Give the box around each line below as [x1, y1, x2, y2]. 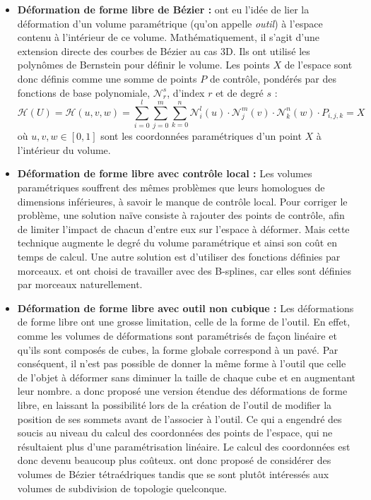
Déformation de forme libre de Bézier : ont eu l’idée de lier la [17, 2, 310, 16]
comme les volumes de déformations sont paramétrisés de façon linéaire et [17, 328, 337, 343]
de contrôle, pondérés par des [209, 71, 337, 85]
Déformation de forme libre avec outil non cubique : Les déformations [17, 300, 354, 315]
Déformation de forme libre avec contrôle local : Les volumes [17, 166, 312, 181]
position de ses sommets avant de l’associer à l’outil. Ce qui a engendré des [17, 411, 342, 426]
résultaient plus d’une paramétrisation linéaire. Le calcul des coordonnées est [17, 439, 351, 453]
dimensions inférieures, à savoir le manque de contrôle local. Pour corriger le [17, 194, 348, 208]
